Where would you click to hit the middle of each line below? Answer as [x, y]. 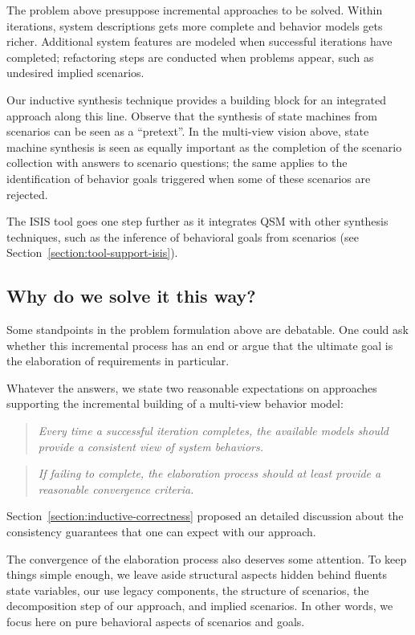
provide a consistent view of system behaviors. [151, 446]
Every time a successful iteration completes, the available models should [213, 431]
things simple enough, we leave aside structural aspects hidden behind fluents [197, 574]
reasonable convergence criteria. [116, 488]
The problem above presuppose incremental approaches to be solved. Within [195, 10]
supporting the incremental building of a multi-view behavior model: [175, 403]
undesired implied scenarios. [75, 73]
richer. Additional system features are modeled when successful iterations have [199, 41]
